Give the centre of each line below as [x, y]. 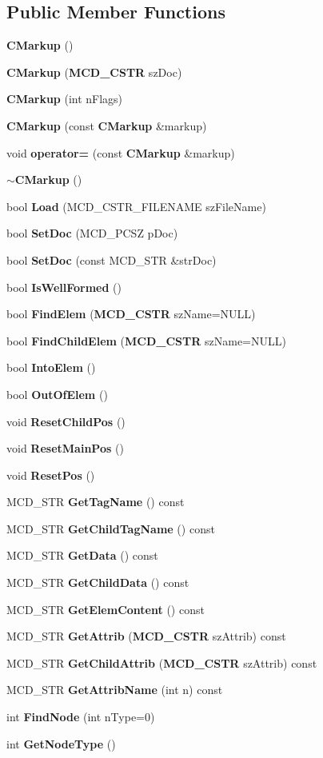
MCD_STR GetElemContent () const [106, 609]
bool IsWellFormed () [64, 287]
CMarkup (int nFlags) [65, 99]
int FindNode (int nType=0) [81, 717]
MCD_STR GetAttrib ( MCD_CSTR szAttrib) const [146, 636]
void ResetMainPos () [65, 448]
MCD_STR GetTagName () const [96, 502]
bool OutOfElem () [57, 394]
